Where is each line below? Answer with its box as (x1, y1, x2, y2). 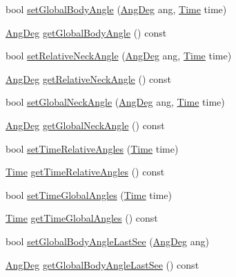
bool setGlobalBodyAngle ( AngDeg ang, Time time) (6, 2, 227, 16)
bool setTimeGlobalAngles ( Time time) (6, 187, 172, 202)
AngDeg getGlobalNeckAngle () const (6, 117, 165, 132)
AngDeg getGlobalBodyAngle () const (6, 25, 167, 39)
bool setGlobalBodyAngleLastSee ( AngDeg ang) (6, 233, 209, 248)
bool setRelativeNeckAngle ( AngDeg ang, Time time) (6, 48, 232, 63)
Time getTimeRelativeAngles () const (6, 164, 165, 179)
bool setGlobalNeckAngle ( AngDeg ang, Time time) (6, 95, 225, 109)
